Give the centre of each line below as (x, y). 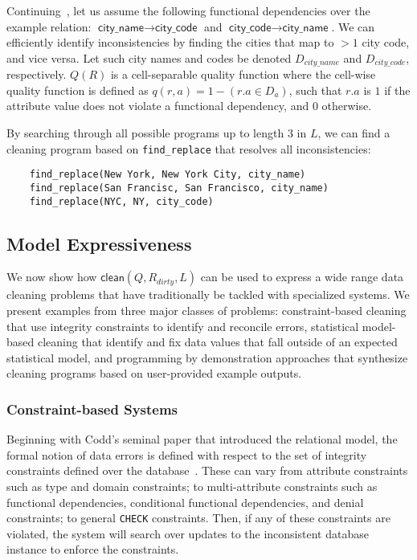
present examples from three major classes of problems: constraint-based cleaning (206, 311)
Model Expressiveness (99, 243)
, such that (315, 90)
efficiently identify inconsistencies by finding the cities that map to (170, 42)
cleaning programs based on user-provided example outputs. (154, 373)
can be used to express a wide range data (302, 277)
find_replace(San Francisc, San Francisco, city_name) (179, 188)
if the (397, 90)
